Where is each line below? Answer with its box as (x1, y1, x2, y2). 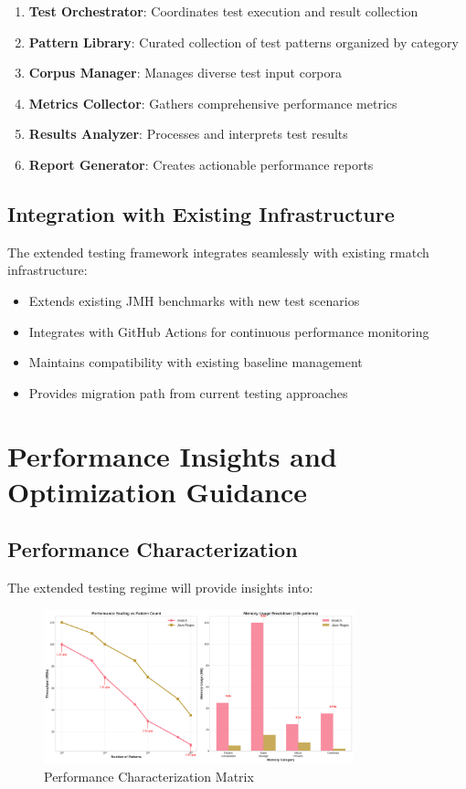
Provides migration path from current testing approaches (28, 383, 348, 402)
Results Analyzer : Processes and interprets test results (28, 124, 348, 143)
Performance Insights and (7, 437, 337, 474)
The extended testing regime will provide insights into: (7, 578, 313, 597)
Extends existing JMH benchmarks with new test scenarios (28, 290, 360, 310)
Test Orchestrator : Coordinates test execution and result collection (28, 2, 418, 20)
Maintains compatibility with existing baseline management (28, 352, 363, 372)
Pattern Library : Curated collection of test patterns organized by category (28, 32, 459, 51)
